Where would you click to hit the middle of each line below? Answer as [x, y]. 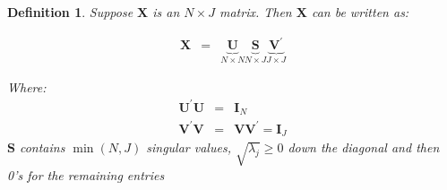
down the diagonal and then [364, 147]
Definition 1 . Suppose [70, 12]
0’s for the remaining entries [86, 174]
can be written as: [360, 12]
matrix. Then [255, 12]
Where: [27, 86]
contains [42, 147]
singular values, [189, 147]
